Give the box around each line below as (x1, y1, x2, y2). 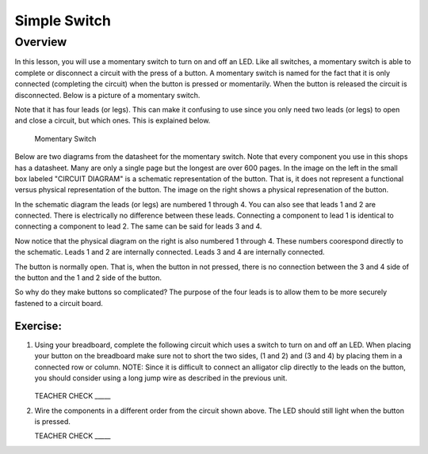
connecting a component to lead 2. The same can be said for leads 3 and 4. (14, 221, 262, 231)
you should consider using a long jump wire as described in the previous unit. (34, 373, 288, 383)
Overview (14, 35, 67, 49)
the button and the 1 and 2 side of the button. (14, 273, 162, 282)
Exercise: (14, 319, 63, 332)
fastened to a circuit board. (14, 298, 103, 308)
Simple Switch (14, 12, 111, 29)
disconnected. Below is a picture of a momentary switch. (14, 90, 201, 100)
